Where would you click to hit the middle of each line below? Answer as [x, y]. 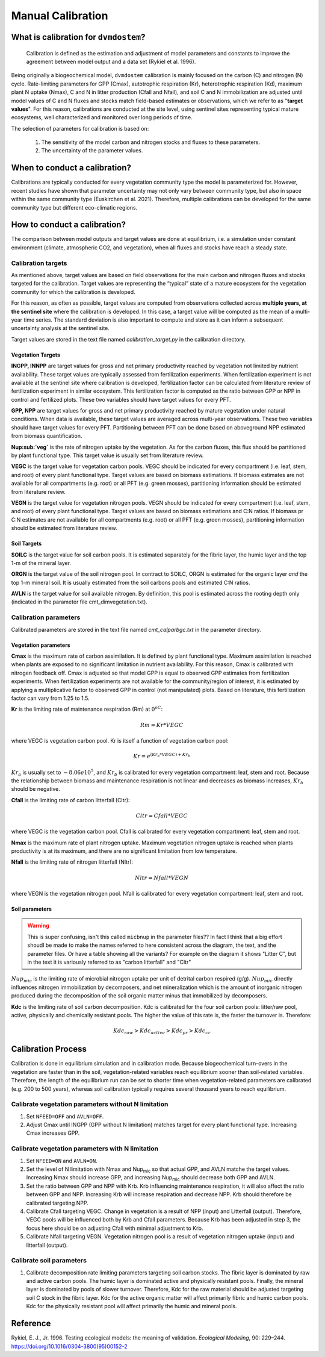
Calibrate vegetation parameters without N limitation [90, 1104]
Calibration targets [39, 263]
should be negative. [36, 789]
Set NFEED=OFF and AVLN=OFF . [65, 1116]
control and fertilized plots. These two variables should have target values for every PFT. [121, 399]
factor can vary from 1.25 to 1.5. [50, 698]
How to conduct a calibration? [69, 225]
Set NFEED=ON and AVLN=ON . [62, 1161]
